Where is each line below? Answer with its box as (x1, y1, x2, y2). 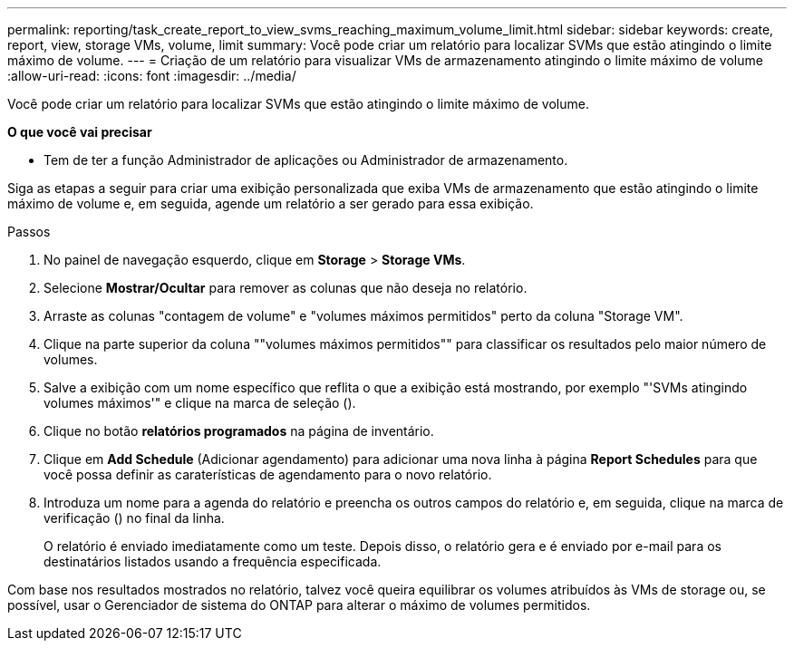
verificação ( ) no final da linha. (44, 510, 225, 526)
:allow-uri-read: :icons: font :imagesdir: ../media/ (7, 68, 296, 83)
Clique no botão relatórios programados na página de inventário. (44, 423, 434, 439)
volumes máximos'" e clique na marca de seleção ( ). (44, 395, 356, 411)
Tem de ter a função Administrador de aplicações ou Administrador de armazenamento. (44, 152, 568, 168)
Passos (7, 224, 51, 239)
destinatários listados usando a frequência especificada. (44, 554, 382, 569)
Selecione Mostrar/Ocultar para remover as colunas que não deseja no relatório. (44, 280, 528, 295)
